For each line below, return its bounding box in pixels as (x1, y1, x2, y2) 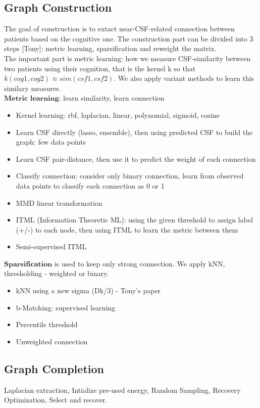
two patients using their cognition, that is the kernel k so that (4, 63, 196, 73)
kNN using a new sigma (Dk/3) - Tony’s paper (16, 285, 161, 296)
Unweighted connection (16, 336, 88, 346)
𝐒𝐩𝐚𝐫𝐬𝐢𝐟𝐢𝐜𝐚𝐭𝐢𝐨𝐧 (4, 260, 53, 268)
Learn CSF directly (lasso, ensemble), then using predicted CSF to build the (16, 126, 253, 137)
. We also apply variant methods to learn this (114, 73, 254, 83)
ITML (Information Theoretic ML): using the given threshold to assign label (16, 214, 253, 225)
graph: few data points (16, 137, 86, 147)
